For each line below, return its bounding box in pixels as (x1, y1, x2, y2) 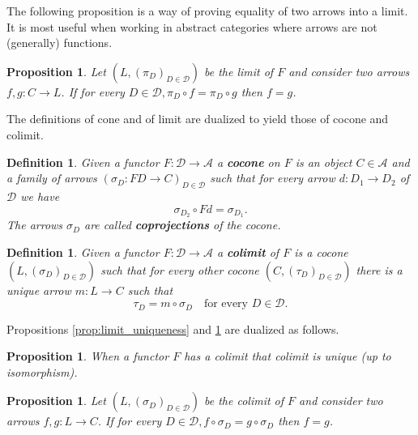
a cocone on (216, 153, 280, 170)
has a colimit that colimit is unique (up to (184, 348, 391, 365)
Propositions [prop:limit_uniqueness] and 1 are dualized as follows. (6, 320, 339, 337)
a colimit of (216, 244, 279, 260)
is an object (295, 153, 352, 170)
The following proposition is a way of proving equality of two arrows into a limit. (6, 2, 408, 19)
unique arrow (6, 281, 71, 298)
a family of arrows (6, 169, 97, 186)
